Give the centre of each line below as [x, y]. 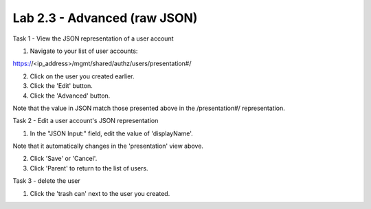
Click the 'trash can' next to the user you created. [100, 193]
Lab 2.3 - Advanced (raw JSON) [105, 18]
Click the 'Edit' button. [61, 86]
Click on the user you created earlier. [82, 76]
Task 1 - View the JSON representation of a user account [93, 38]
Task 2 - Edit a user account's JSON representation [86, 121]
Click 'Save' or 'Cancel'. [64, 159]
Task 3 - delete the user [46, 181]
